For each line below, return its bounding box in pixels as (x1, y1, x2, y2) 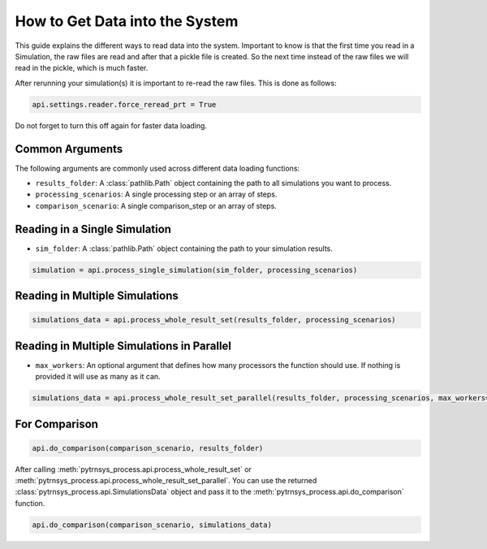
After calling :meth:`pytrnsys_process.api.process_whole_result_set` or (15, 464, 252, 474)
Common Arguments (15, 142, 123, 156)
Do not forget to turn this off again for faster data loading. (15, 120, 207, 130)
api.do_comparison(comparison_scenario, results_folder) (32, 443, 264, 452)
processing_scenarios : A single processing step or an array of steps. (35, 189, 278, 199)
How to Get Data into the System (15, 12, 239, 30)
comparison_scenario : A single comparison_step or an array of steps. (35, 201, 278, 210)
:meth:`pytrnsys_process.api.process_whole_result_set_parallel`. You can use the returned (15, 476, 317, 486)
